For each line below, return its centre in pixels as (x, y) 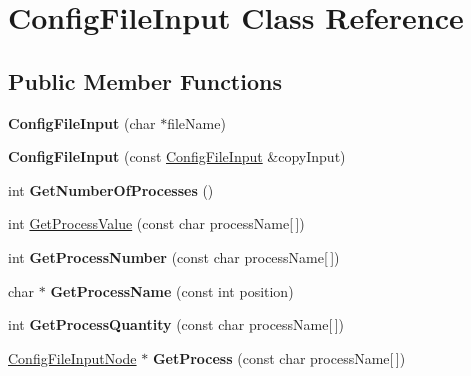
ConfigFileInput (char (82, 122)
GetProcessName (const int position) (172, 290)
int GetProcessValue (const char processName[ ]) (156, 223)
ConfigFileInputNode (72, 357)
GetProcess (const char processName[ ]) (279, 357)
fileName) (196, 122)
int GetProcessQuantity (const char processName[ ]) (176, 324)
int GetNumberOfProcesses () (111, 189)
